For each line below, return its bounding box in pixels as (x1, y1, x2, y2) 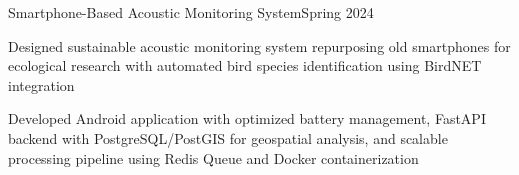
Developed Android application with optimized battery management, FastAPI (8, 108, 486, 129)
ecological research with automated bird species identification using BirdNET (8, 55, 482, 76)
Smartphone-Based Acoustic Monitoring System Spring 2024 (8, 2, 374, 22)
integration (8, 74, 75, 95)
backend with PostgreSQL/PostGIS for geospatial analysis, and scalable (8, 127, 448, 148)
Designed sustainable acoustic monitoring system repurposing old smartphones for (8, 35, 511, 56)
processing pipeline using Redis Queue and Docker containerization (8, 147, 419, 168)
